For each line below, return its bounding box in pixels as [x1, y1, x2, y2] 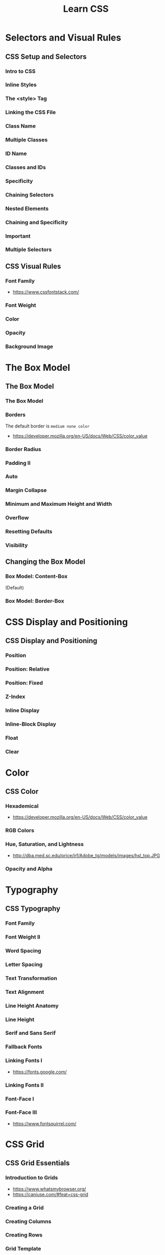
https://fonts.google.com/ [12, 1069, 67, 1075]
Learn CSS [63, 3, 109, 15]
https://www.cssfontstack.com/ [12, 289, 79, 295]
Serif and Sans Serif [5, 1030, 56, 1037]
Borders [5, 411, 26, 418]
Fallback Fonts [5, 1043, 42, 1050]
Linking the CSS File [5, 109, 56, 116]
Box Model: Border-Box [5, 597, 64, 604]
